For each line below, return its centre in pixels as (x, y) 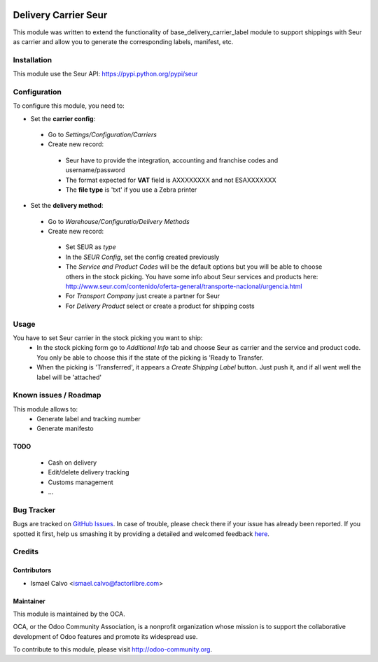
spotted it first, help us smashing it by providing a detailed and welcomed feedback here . (141, 534)
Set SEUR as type (91, 247)
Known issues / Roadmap (57, 395)
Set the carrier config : (63, 118)
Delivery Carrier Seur (60, 15)
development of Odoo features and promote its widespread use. (105, 636)
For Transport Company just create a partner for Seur (143, 296)
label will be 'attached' (69, 377)
